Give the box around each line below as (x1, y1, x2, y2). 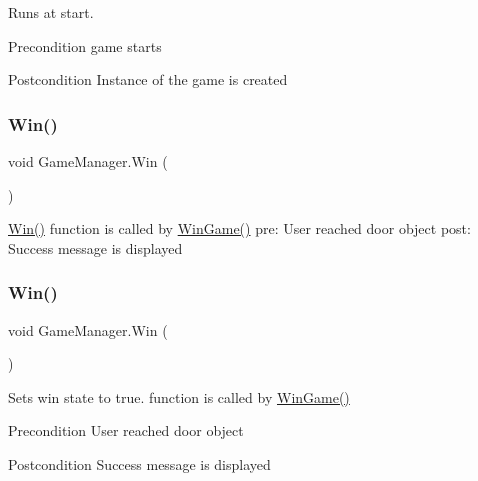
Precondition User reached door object (8, 420, 244, 441)
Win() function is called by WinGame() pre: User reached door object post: (8, 218, 471, 239)
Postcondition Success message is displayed (8, 453, 271, 474)
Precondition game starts (8, 35, 162, 56)
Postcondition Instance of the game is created (8, 69, 288, 90)
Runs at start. (8, 2, 94, 22)
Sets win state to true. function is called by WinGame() (8, 386, 350, 407)
